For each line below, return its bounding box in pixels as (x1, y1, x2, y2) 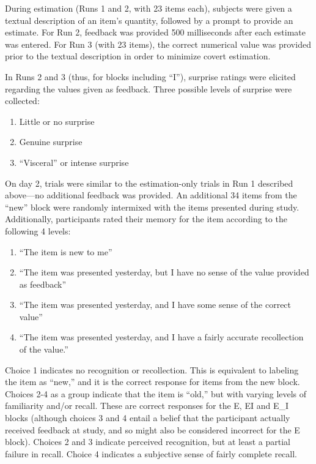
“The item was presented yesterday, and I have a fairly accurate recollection (19, 331, 304, 343)
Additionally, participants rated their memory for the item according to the (5, 212, 287, 225)
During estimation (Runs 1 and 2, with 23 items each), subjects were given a (5, 2, 292, 14)
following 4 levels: (5, 224, 71, 237)
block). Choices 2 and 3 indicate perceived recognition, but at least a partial (5, 435, 290, 448)
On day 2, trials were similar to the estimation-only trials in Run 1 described (5, 176, 293, 189)
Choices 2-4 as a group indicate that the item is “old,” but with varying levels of (5, 387, 307, 400)
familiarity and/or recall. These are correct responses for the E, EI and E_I (5, 399, 288, 412)
